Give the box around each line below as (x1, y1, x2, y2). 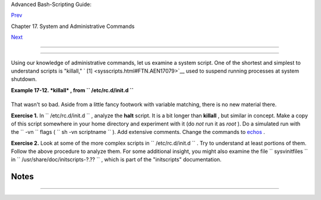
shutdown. (11, 76, 37, 83)
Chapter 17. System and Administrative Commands (11, 23, 135, 30)
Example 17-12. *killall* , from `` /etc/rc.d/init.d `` (11, 86, 134, 93)
